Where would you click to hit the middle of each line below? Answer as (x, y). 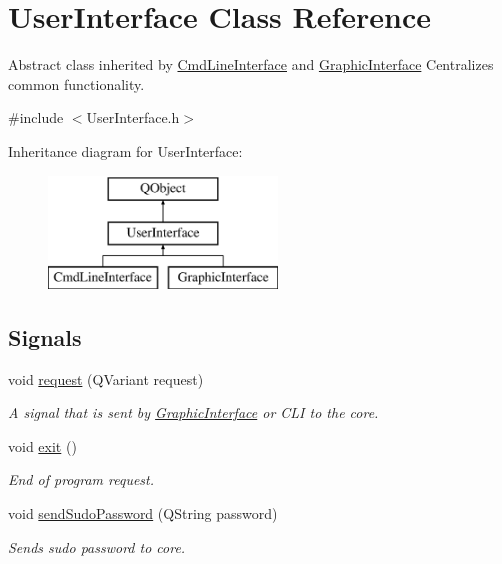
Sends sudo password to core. (97, 546)
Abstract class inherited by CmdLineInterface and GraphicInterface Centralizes (251, 64)
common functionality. (76, 83)
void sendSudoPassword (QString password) (143, 513)
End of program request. (81, 479)
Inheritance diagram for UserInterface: (125, 150)
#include (36, 117)
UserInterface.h (133, 117)
